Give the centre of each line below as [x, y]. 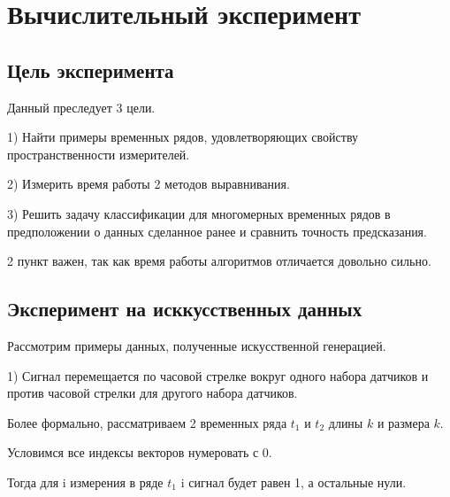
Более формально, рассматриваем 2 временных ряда [147, 422]
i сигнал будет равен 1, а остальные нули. [294, 481]
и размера [403, 422]
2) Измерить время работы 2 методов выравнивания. [149, 184]
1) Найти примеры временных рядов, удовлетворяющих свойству [183, 137]
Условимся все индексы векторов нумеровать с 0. [140, 452]
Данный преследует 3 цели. [81, 107]
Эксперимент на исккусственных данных [185, 309]
